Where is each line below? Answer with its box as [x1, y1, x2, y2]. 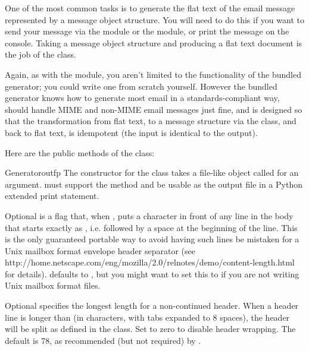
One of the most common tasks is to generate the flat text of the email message [5, 2, 295, 14]
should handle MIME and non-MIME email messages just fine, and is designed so [5, 103, 302, 115]
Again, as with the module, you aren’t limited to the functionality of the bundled [5, 68, 301, 80]
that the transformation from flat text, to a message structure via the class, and [5, 115, 296, 127]
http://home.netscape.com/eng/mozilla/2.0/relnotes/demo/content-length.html [5, 256, 295, 268]
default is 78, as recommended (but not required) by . [5, 334, 201, 346]
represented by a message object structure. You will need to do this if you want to [5, 13, 304, 26]
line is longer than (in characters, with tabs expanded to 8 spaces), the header [5, 311, 290, 323]
